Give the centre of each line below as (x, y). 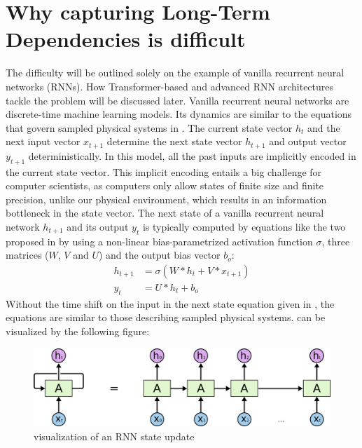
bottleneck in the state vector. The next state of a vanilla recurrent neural (165, 213)
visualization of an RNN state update (114, 436)
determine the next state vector (174, 141)
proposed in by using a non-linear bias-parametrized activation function (159, 241)
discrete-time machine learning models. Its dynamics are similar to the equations (179, 114)
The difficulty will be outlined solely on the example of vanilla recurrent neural (175, 73)
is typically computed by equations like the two (244, 226)
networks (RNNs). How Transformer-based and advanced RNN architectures (170, 86)
